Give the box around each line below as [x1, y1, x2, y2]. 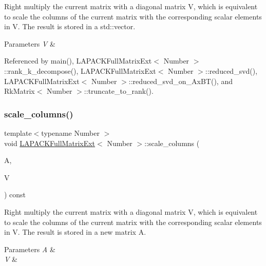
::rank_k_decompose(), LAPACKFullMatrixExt [4, 65, 156, 76]
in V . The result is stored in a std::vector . [4, 21, 136, 32]
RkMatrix [4, 86, 35, 96]
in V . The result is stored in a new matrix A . [4, 227, 146, 237]
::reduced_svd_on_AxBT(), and [128, 75, 233, 86]
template [4, 127, 32, 138]
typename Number [41, 127, 100, 138]
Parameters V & [4, 38, 55, 49]
